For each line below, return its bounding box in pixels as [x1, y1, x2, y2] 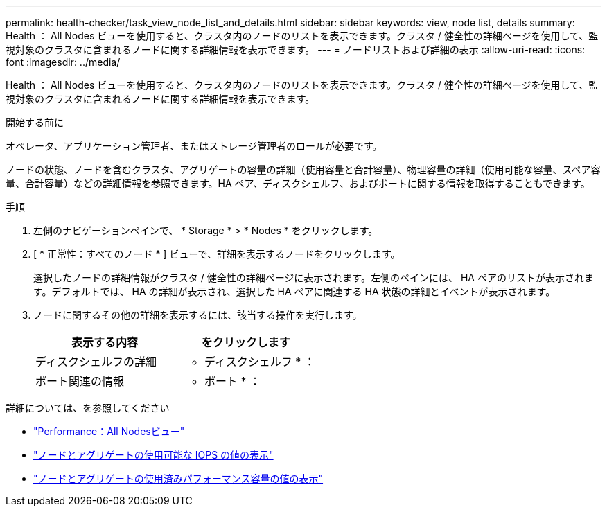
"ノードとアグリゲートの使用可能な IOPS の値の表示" [33, 449, 274, 461]
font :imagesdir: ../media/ [6, 56, 121, 68]
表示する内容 [71, 335, 138, 349]
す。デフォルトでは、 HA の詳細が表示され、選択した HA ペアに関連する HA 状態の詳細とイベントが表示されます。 [33, 285, 556, 297]
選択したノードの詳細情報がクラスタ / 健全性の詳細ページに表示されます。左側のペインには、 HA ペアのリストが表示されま [33, 272, 594, 283]
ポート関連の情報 [35, 374, 125, 388]
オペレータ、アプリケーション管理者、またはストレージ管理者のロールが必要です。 [6, 140, 382, 152]
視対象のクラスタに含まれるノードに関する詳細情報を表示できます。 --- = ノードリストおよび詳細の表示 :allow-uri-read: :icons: [6, 44, 586, 55]
